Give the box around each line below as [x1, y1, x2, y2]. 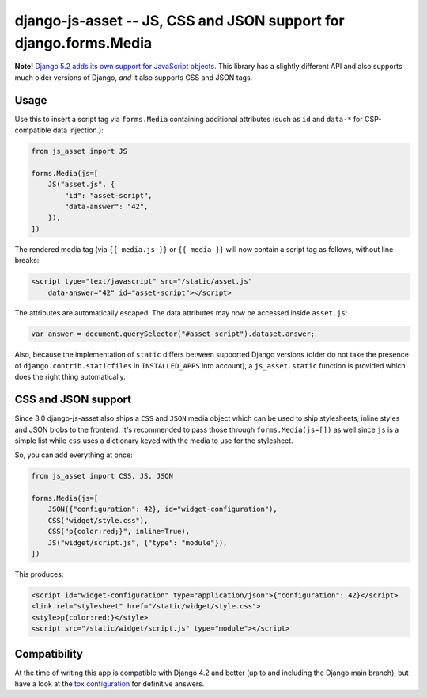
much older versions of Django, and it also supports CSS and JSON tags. [14, 72, 253, 82]
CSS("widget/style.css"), [47, 516, 149, 524]
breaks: [14, 256, 40, 265]
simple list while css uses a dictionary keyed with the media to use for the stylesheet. [14, 436, 293, 445]
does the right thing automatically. [14, 372, 126, 382]
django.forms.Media [14, 34, 153, 51]
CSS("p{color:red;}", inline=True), [47, 527, 190, 536]
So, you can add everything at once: [14, 450, 134, 460]
